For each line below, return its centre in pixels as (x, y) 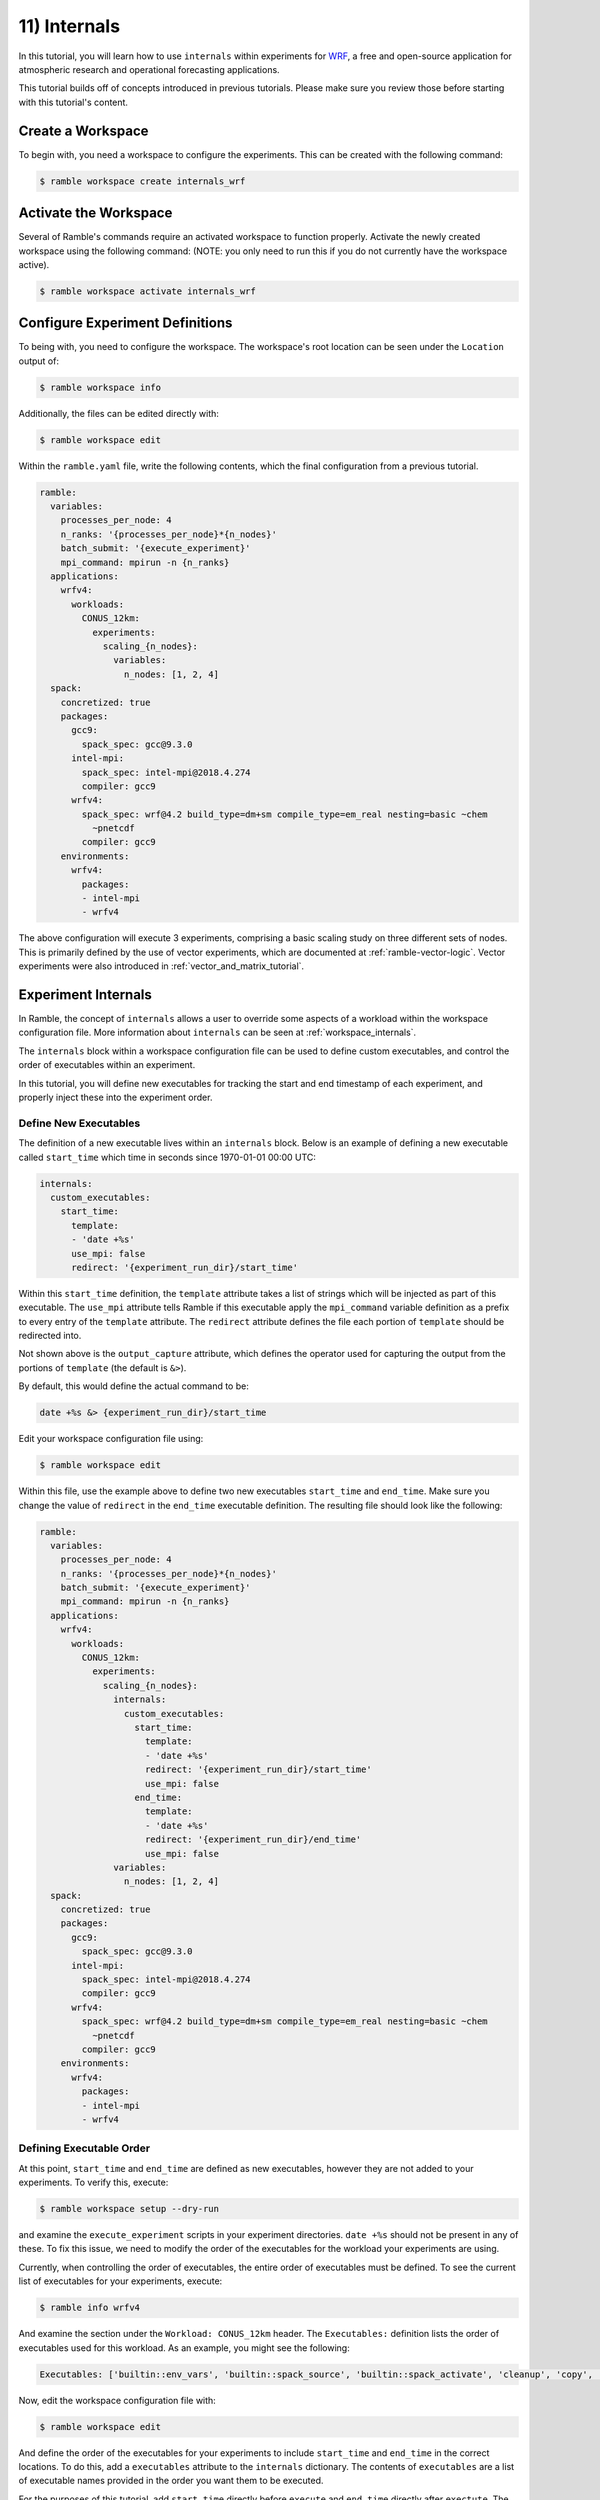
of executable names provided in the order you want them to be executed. (171, 2481)
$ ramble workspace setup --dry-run (129, 2209)
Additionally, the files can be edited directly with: (119, 413)
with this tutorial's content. (73, 102)
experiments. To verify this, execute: (93, 2182)
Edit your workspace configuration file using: (111, 1439)
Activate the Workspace (95, 213)
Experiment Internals (85, 994)
